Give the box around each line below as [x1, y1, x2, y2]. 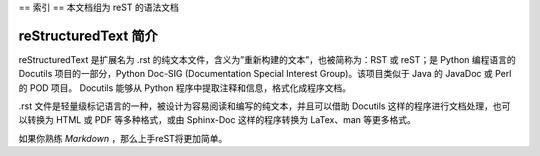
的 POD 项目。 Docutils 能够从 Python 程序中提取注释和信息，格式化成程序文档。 [18, 81, 352, 94]
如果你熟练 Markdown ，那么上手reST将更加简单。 [18, 132, 228, 144]
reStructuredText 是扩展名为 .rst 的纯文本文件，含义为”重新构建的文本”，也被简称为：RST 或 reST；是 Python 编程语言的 [18, 53, 517, 65]
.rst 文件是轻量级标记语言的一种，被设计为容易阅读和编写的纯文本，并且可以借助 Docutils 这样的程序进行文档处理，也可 [18, 100, 511, 112]
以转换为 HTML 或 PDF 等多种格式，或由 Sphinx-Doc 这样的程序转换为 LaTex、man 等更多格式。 [18, 114, 417, 126]
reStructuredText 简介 [18, 27, 159, 44]
